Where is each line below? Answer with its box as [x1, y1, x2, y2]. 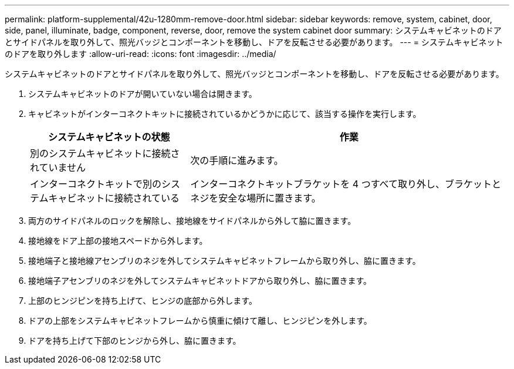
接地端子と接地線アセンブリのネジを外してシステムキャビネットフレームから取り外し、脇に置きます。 [28, 256, 421, 266]
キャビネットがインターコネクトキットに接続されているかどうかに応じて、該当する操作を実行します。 [28, 109, 421, 119]
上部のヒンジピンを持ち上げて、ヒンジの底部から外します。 [28, 296, 257, 306]
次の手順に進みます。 [190, 155, 283, 166]
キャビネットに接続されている [48, 192, 180, 204]
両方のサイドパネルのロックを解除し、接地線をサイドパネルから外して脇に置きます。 [28, 216, 356, 226]
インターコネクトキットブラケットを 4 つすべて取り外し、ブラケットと [190, 178, 501, 190]
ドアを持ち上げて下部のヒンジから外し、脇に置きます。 [28, 336, 241, 345]
